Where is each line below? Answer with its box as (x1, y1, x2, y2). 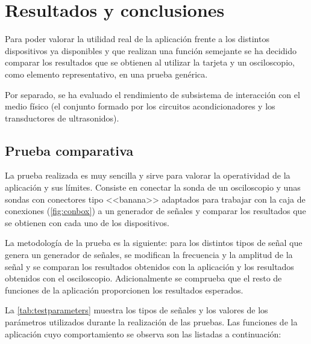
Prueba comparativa (5, 141, 134, 159)
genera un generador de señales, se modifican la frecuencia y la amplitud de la (5, 248, 293, 261)
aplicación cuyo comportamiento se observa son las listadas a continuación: (5, 327, 281, 340)
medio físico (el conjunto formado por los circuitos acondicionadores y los (5, 100, 275, 112)
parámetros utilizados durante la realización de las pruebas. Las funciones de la (5, 316, 298, 328)
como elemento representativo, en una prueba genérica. (5, 67, 208, 80)
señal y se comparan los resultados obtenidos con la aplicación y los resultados (5, 260, 294, 272)
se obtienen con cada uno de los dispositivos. (5, 216, 169, 229)
